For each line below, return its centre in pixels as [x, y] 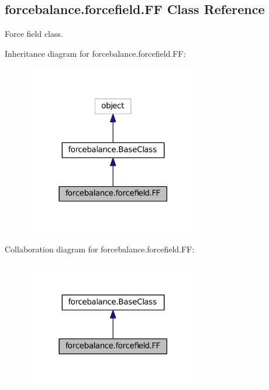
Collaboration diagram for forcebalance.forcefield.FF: [100, 249]
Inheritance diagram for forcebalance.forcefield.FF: [95, 53]
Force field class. [34, 34]
